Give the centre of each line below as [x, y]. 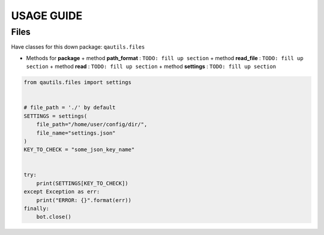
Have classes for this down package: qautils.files [78, 47]
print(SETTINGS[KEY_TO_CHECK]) [82, 183]
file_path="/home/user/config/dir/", [92, 124]
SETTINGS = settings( [55, 116]
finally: [37, 209]
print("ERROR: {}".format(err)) [84, 200]
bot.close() [54, 217]
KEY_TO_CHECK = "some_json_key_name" [79, 150]
